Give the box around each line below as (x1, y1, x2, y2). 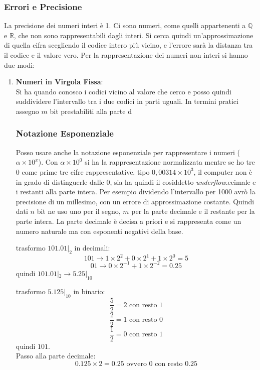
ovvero (126, 360, 147, 367)
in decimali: (74, 242, 110, 253)
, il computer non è (193, 166, 252, 177)
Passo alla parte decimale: (16, 350, 96, 361)
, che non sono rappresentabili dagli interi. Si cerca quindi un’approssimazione (14, 30, 253, 40)
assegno (16, 105, 39, 116)
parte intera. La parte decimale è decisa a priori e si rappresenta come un (16, 215, 241, 226)
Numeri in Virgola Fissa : (16, 76, 103, 87)
